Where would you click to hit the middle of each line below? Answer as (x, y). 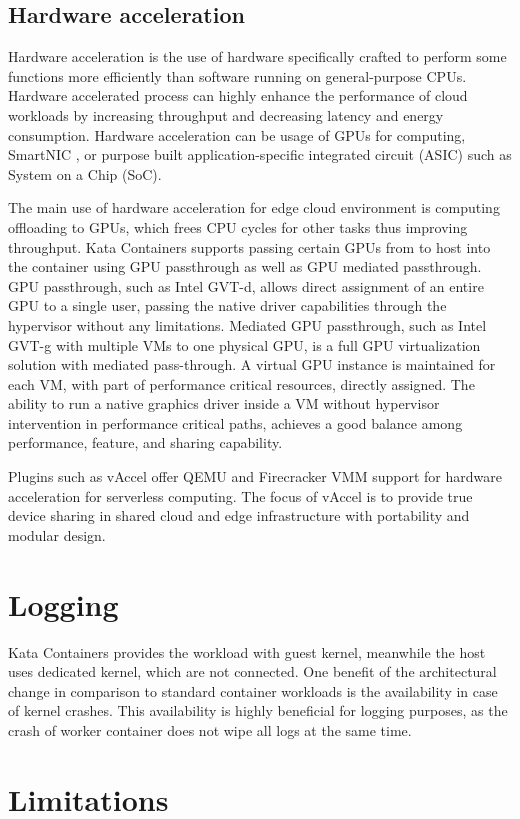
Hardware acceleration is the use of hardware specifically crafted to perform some (257, 56)
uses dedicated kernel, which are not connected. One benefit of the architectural (252, 671)
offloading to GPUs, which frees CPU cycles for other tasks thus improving (238, 226)
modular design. (57, 534)
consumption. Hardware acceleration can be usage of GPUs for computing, (237, 134)
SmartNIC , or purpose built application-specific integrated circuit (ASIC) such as (260, 154)
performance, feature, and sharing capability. (145, 442)
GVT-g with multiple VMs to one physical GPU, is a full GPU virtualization (244, 344)
